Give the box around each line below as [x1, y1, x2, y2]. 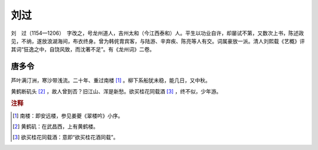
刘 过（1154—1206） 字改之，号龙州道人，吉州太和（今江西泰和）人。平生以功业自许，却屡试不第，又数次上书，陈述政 [11, 30, 304, 37]
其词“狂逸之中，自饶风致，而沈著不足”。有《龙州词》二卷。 [11, 46, 155, 53]
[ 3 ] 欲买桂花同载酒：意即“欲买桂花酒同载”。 [12, 133, 119, 141]
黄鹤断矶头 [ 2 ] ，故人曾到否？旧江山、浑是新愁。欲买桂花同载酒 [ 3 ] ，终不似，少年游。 [11, 87, 222, 94]
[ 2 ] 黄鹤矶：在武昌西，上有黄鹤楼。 [12, 123, 99, 130]
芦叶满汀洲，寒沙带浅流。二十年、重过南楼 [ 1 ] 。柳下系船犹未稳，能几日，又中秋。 [11, 77, 211, 84]
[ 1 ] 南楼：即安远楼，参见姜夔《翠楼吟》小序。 [12, 112, 124, 119]
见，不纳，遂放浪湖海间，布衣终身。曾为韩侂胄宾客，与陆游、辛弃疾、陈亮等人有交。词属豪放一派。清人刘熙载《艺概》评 [11, 37, 305, 44]
